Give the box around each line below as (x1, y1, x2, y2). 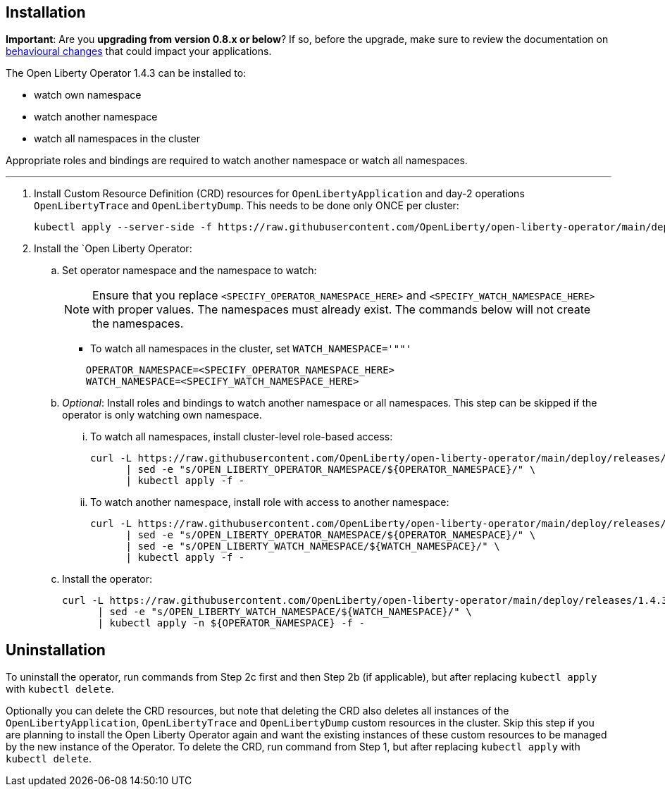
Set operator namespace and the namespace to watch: (62, 264, 317, 277)
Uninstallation (6, 641, 106, 659)
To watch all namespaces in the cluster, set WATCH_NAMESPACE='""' (90, 342, 412, 355)
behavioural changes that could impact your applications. (6, 45, 272, 58)
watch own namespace (34, 89, 142, 101)
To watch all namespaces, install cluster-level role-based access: (90, 431, 393, 443)
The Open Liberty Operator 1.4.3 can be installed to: (6, 67, 247, 80)
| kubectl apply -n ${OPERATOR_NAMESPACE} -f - (97, 617, 365, 629)
